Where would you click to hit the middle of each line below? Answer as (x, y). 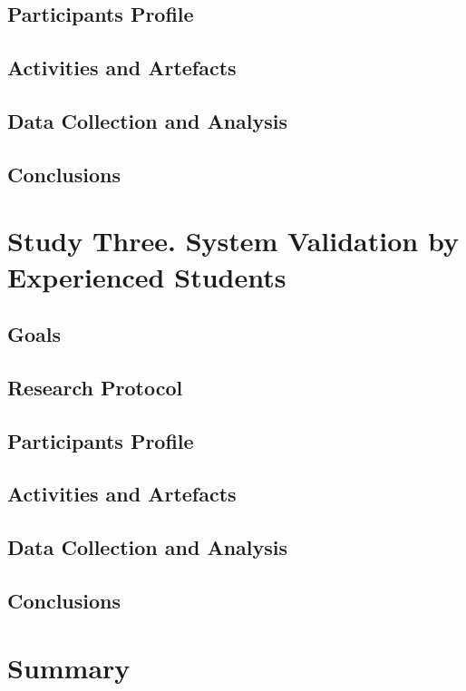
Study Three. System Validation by (233, 241)
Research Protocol (95, 387)
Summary (69, 667)
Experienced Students (147, 276)
